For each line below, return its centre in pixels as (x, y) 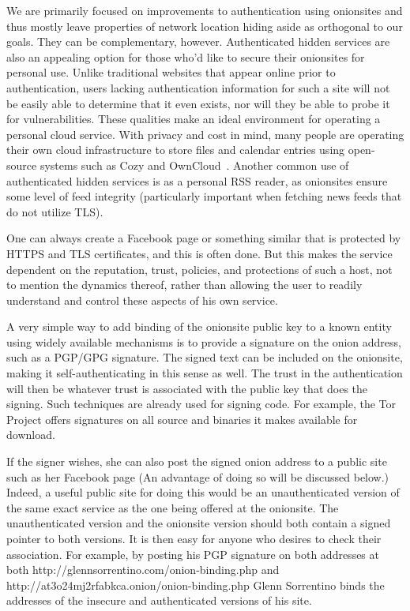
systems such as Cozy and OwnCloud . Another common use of (194, 165)
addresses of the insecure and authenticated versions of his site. (159, 600)
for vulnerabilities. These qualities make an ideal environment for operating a (194, 119)
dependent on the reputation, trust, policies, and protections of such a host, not (199, 269)
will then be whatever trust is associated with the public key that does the (187, 388)
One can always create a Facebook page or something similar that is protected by (204, 238)
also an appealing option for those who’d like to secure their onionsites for (186, 56)
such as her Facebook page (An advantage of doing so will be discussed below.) (198, 476)
